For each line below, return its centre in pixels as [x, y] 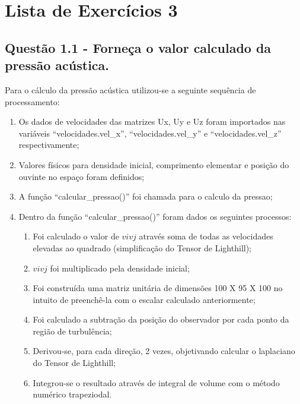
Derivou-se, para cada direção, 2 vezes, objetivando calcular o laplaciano [164, 351]
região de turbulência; [72, 331]
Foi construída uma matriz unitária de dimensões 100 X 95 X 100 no [158, 288]
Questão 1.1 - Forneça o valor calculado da [138, 47]
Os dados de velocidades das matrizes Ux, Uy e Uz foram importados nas [152, 121]
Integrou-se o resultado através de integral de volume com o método [156, 382]
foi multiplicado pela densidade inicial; [120, 268]
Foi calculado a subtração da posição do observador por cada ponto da [161, 319]
